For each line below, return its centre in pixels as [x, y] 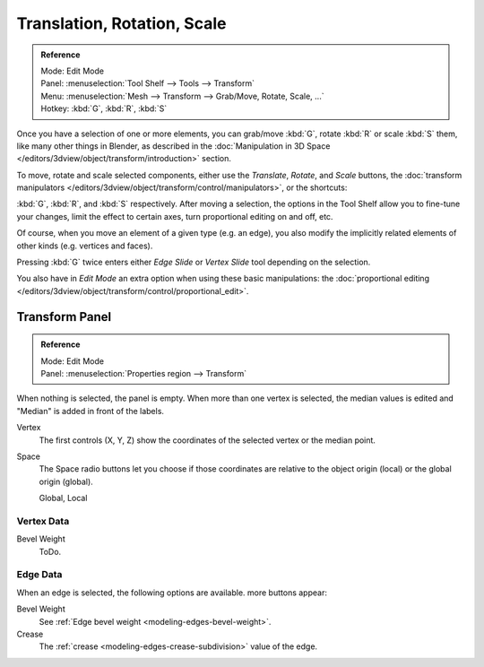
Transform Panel [64, 317]
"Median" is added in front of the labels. [91, 411]
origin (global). [66, 481]
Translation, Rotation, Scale [121, 23]
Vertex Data [43, 521]
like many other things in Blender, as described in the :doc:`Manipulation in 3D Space [173, 146]
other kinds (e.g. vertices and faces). [85, 246]
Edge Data [39, 575]
